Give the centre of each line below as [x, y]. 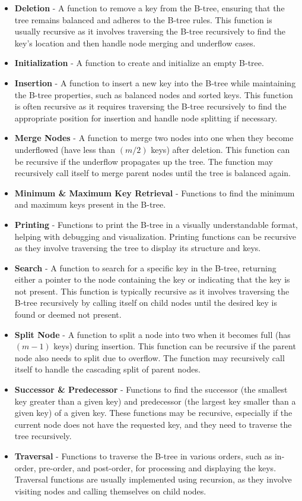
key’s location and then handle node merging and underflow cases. [135, 43]
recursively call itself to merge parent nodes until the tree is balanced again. [153, 173]
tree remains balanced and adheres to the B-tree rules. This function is [143, 19]
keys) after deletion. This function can [220, 149]
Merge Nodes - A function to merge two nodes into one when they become [154, 138]
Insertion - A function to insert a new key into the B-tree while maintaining [155, 82]
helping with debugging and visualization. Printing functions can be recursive [155, 236]
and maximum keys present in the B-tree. [90, 204]
